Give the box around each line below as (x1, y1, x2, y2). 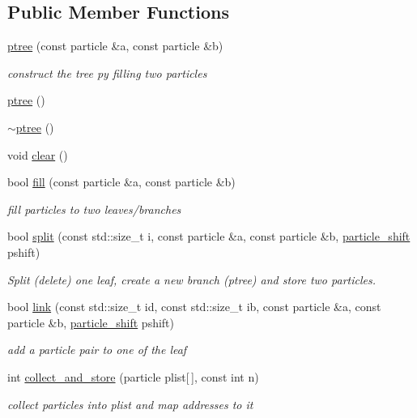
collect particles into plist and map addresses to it (7, 395, 253, 412)
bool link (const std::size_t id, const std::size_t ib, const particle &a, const (7, 298, 381, 315)
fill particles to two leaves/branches (7, 200, 181, 217)
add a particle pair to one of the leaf (7, 341, 187, 358)
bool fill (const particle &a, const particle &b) (7, 173, 236, 190)
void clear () (7, 146, 68, 163)
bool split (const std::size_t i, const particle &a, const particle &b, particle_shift (7, 228, 411, 245)
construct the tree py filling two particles (7, 64, 207, 81)
